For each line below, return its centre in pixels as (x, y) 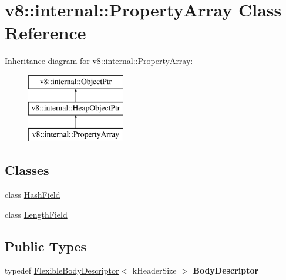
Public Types (46, 246)
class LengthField (36, 214)
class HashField (33, 195)
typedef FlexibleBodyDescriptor (62, 270)
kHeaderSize (154, 270)
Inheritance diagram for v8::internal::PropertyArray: (99, 61)
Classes (27, 170)
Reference (46, 33)
